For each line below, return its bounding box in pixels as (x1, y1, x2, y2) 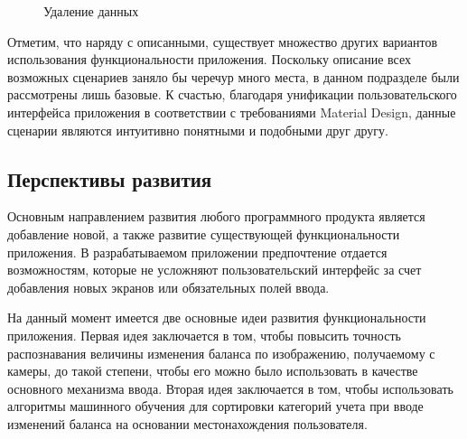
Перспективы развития (7, 164, 212, 192)
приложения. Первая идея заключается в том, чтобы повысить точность (7, 325, 401, 344)
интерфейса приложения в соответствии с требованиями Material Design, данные (7, 102, 456, 121)
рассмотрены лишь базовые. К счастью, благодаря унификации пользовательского (7, 85, 457, 104)
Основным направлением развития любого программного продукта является (7, 207, 425, 226)
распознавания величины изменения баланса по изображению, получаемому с (7, 343, 435, 362)
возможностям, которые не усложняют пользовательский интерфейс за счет (7, 260, 422, 279)
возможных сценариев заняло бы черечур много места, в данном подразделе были (7, 67, 460, 86)
